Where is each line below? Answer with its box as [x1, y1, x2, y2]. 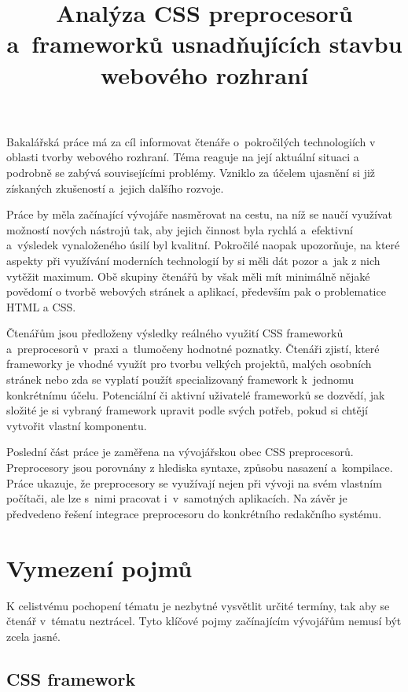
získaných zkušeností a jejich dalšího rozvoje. [6, 179, 224, 196]
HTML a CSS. [6, 298, 76, 315]
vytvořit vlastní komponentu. [6, 417, 147, 433]
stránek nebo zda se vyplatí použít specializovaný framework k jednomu [6, 371, 355, 388]
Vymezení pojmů [6, 551, 193, 583]
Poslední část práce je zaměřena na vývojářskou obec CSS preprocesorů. [6, 444, 354, 460]
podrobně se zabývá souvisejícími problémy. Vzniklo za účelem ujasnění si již [6, 164, 376, 180]
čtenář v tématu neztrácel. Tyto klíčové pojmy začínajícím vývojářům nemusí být [6, 613, 402, 629]
